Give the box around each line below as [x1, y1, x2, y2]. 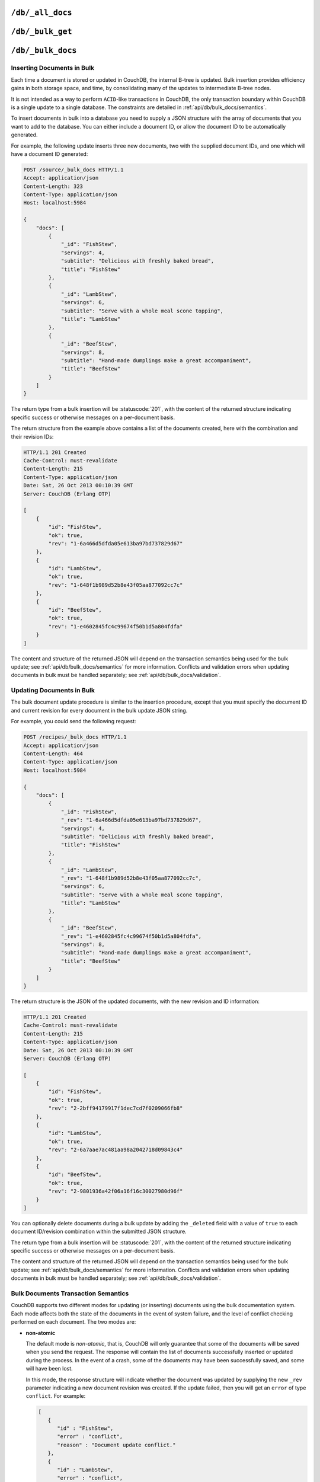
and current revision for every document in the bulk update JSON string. [11, 707, 188, 714]
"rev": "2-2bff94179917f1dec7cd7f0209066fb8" [48, 1105, 183, 1111]
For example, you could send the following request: [11, 718, 136, 725]
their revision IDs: [11, 433, 54, 440]
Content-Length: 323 [23, 183, 83, 190]
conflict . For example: [25, 1392, 86, 1400]
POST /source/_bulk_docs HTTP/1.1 [23, 166, 124, 173]
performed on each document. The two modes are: [11, 1318, 136, 1326]
